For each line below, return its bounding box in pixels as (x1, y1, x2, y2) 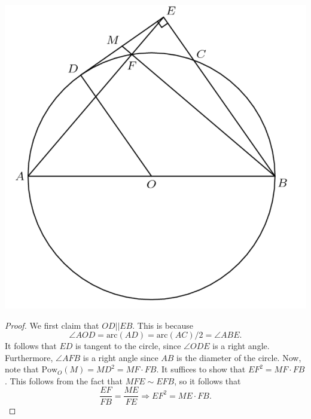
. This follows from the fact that (5, 374, 123, 387)
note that (5, 363, 39, 375)
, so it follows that (174, 374, 241, 387)
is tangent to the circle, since (75, 340, 181, 352)
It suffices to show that (161, 363, 246, 375)
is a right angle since (83, 351, 158, 363)
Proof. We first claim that (5, 319, 99, 331)
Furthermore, (5, 351, 53, 363)
